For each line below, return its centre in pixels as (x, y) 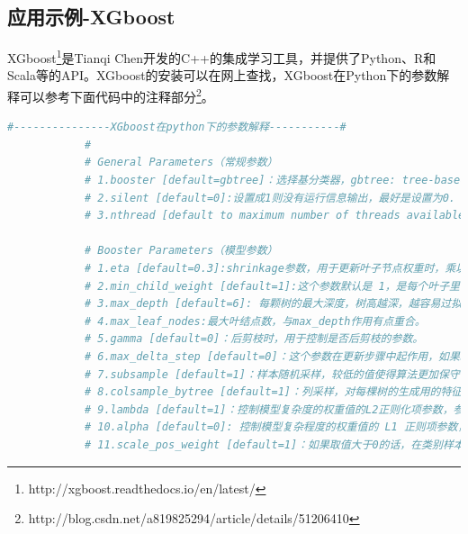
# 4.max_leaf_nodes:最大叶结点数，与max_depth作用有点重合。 (255, 321)
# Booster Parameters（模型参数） (181, 251)
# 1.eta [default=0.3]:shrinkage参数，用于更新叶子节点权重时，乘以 (275, 269)
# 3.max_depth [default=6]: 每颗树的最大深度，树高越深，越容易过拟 (273, 304)
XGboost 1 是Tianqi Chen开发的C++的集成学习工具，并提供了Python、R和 (222, 56)
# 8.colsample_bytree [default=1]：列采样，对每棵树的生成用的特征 (273, 392)
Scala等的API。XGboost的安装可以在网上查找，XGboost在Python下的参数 (222, 75)
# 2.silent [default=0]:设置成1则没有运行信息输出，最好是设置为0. (270, 198)
